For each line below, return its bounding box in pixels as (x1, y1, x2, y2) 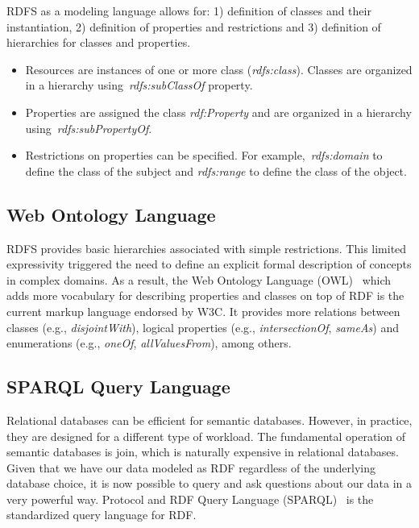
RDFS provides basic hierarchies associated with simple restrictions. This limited (6, 239, 407, 256)
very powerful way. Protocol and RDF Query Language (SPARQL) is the (6, 490, 374, 507)
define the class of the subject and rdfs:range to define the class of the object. (25, 162, 407, 179)
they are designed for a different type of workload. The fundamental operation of (6, 427, 405, 444)
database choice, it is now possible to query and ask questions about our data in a (6, 475, 413, 492)
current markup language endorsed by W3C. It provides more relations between (6, 302, 400, 319)
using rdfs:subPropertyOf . (25, 119, 152, 136)
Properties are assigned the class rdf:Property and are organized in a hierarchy (25, 103, 412, 120)
